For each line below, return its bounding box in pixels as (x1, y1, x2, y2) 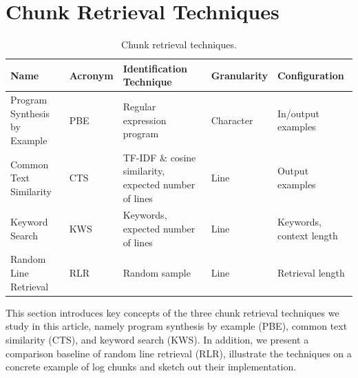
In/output (277, 106, 320, 120)
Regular (123, 99, 156, 113)
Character (211, 112, 253, 127)
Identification (123, 61, 187, 75)
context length (277, 228, 338, 242)
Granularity (211, 68, 268, 82)
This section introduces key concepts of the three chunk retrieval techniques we (6, 305, 339, 319)
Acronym (69, 68, 114, 82)
